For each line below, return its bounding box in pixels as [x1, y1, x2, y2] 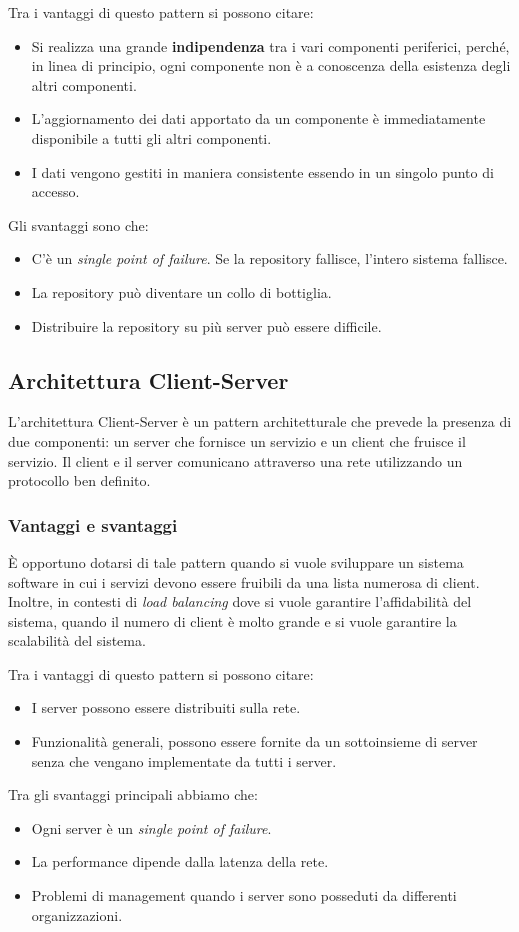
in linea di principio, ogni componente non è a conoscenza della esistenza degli [31, 55, 511, 76]
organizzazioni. [31, 904, 123, 925]
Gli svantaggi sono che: [8, 214, 149, 235]
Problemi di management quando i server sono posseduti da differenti [31, 885, 457, 906]
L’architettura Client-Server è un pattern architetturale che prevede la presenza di [8, 411, 512, 432]
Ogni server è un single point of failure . [31, 817, 272, 838]
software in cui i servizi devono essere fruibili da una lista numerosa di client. [8, 571, 480, 592]
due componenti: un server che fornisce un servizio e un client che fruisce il [8, 430, 466, 451]
